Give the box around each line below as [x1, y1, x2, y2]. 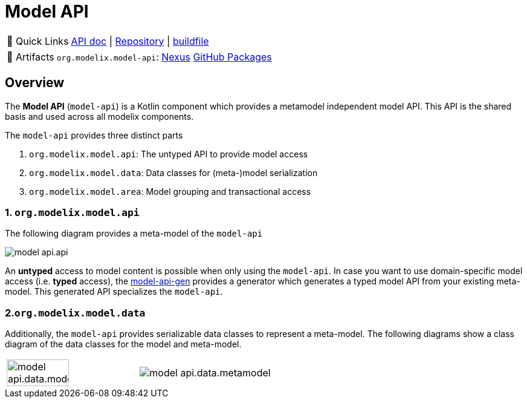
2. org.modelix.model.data [5, 306, 146, 319]
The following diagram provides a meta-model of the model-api [5, 228, 263, 239]
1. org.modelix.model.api [5, 206, 140, 218]
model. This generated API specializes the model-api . [5, 286, 223, 297]
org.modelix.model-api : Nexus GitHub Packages [56, 50, 272, 63]
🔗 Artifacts [7, 50, 54, 63]
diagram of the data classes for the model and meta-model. [5, 339, 242, 350]
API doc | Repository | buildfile [71, 34, 209, 47]
